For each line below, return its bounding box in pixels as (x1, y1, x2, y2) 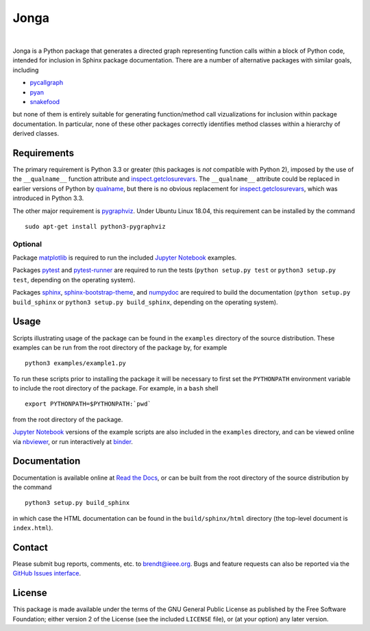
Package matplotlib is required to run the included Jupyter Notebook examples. (12, 253, 237, 262)
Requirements (12, 147, 75, 159)
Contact (12, 541, 48, 553)
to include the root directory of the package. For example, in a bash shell (12, 384, 219, 393)
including (12, 66, 39, 74)
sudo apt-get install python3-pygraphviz (25, 223, 166, 230)
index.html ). (12, 524, 53, 532)
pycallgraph (29, 79, 64, 87)
